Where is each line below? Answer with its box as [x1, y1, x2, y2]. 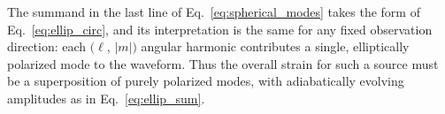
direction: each [7, 37, 87, 56]
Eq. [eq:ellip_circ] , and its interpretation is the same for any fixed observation [7, 19, 433, 38]
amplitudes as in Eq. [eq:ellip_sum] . [7, 88, 205, 107]
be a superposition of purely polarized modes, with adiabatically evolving [7, 72, 404, 90]
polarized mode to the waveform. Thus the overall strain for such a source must [7, 54, 439, 72]
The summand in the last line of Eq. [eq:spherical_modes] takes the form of [7, 3, 420, 20]
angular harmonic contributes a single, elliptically [141, 37, 410, 56]
